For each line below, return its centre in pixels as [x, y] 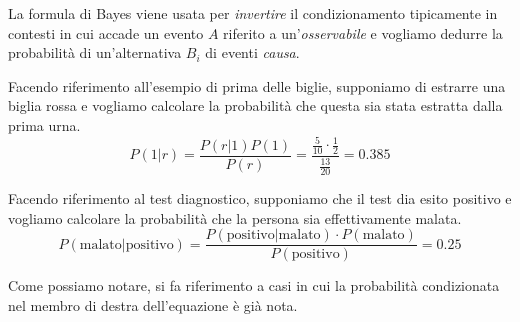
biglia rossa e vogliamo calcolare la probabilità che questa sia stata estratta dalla [255, 105]
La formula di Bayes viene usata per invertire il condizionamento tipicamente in [253, 13]
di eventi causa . [252, 52]
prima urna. [44, 124]
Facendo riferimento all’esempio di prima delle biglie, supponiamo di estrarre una [257, 85]
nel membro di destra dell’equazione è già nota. [153, 304]
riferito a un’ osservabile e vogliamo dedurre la [363, 32]
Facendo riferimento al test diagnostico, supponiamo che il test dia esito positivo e [260, 198]
